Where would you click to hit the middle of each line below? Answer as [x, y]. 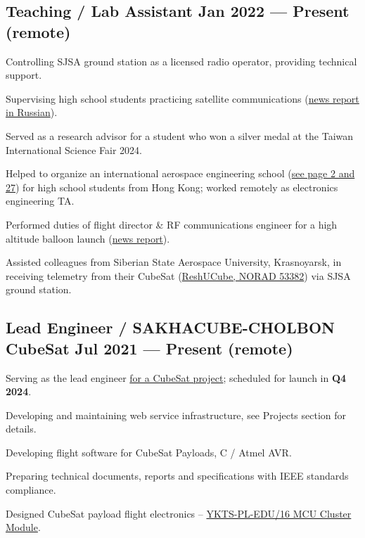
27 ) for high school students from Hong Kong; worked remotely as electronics [172, 187]
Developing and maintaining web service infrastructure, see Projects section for [176, 415]
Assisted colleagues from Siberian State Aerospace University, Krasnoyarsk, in [174, 262]
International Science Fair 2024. [74, 149]
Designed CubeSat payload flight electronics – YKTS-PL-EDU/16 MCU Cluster [179, 513]
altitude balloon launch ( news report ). [88, 238]
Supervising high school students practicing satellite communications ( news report [182, 98]
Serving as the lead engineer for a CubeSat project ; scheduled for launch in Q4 [176, 377]
